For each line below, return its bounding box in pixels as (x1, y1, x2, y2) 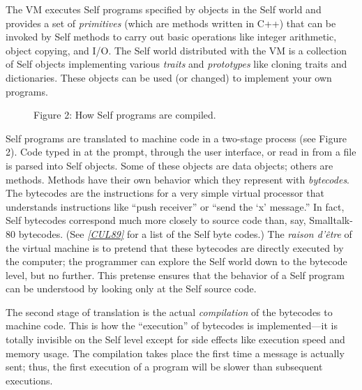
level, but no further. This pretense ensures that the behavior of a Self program (6, 267, 345, 282)
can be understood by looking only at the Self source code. (6, 281, 257, 296)
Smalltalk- (309, 213, 353, 227)
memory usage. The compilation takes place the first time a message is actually (6, 345, 345, 360)
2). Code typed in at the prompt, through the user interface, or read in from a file (6, 144, 356, 159)
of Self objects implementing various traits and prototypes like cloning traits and (6, 57, 347, 71)
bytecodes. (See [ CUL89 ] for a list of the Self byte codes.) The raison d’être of (18, 226, 352, 241)
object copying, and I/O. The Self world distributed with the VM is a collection (6, 43, 347, 57)
